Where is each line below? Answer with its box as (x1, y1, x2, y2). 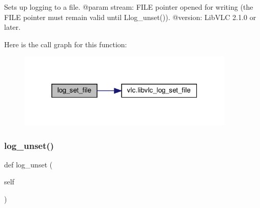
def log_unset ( (4, 159, 53, 169)
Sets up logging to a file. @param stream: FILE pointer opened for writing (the (4, 2, 253, 12)
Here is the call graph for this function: (4, 39, 127, 49)
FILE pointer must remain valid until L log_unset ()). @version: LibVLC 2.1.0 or (4, 11, 256, 22)
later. (4, 22, 21, 32)
